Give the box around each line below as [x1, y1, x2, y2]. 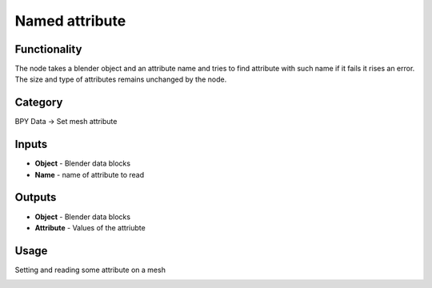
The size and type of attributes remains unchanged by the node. [14, 74, 227, 84]
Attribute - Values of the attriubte [34, 222, 146, 232]
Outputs [14, 190, 57, 204]
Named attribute [14, 12, 126, 30]
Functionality [14, 42, 82, 56]
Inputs [14, 138, 48, 151]
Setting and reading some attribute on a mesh [14, 265, 166, 274]
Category [14, 96, 63, 110]
